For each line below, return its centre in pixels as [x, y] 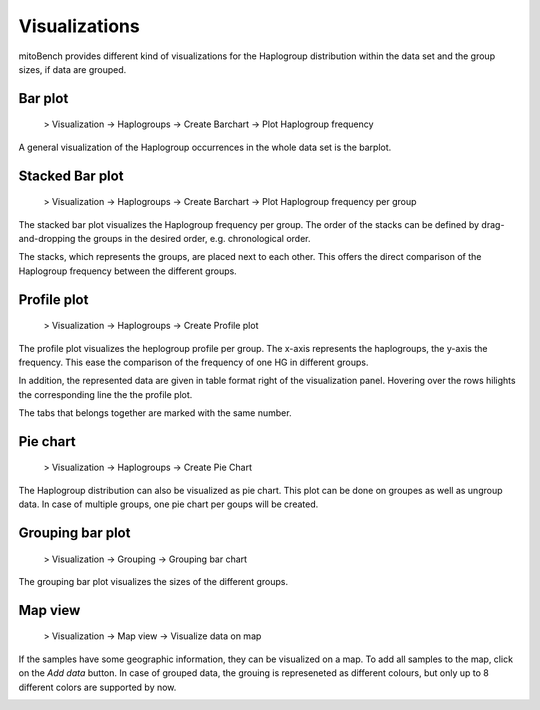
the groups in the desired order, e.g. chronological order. [194, 238]
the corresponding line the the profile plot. [105, 394]
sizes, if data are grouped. [72, 69]
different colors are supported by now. [97, 687]
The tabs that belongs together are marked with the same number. [155, 413]
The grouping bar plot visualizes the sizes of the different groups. [153, 582]
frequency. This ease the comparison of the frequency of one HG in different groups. [193, 362]
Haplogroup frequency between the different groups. [127, 271]
